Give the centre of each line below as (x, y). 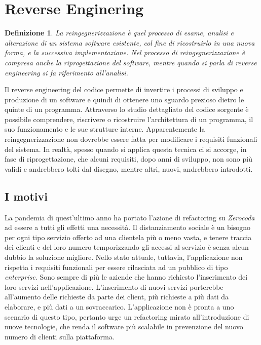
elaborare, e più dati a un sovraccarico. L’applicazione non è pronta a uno (119, 306)
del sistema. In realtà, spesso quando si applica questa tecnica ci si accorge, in (126, 149)
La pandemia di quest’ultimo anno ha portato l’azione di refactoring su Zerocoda (130, 217)
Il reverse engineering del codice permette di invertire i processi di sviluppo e (124, 89)
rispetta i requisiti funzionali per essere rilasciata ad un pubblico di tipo (116, 267)
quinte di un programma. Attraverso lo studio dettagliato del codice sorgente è (127, 109)
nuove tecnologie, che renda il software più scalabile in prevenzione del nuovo (124, 327)
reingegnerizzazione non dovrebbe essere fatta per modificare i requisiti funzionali (131, 139)
